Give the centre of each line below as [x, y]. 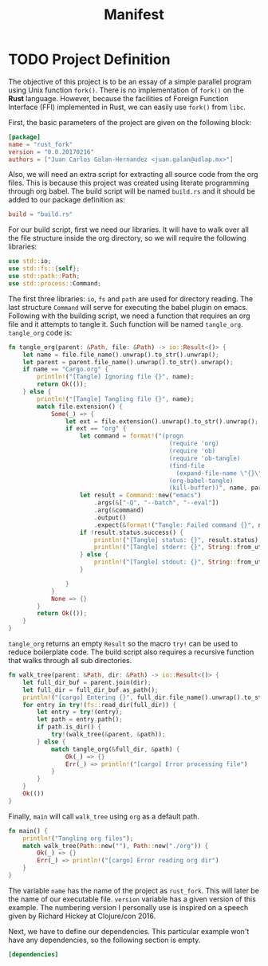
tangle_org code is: [40, 332]
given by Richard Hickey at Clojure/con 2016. [82, 916]
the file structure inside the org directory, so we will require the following [128, 238]
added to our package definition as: [67, 200]
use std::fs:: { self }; [44, 269]
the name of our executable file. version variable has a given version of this [132, 899]
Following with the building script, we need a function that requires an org [129, 316]
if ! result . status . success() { [131, 532]
